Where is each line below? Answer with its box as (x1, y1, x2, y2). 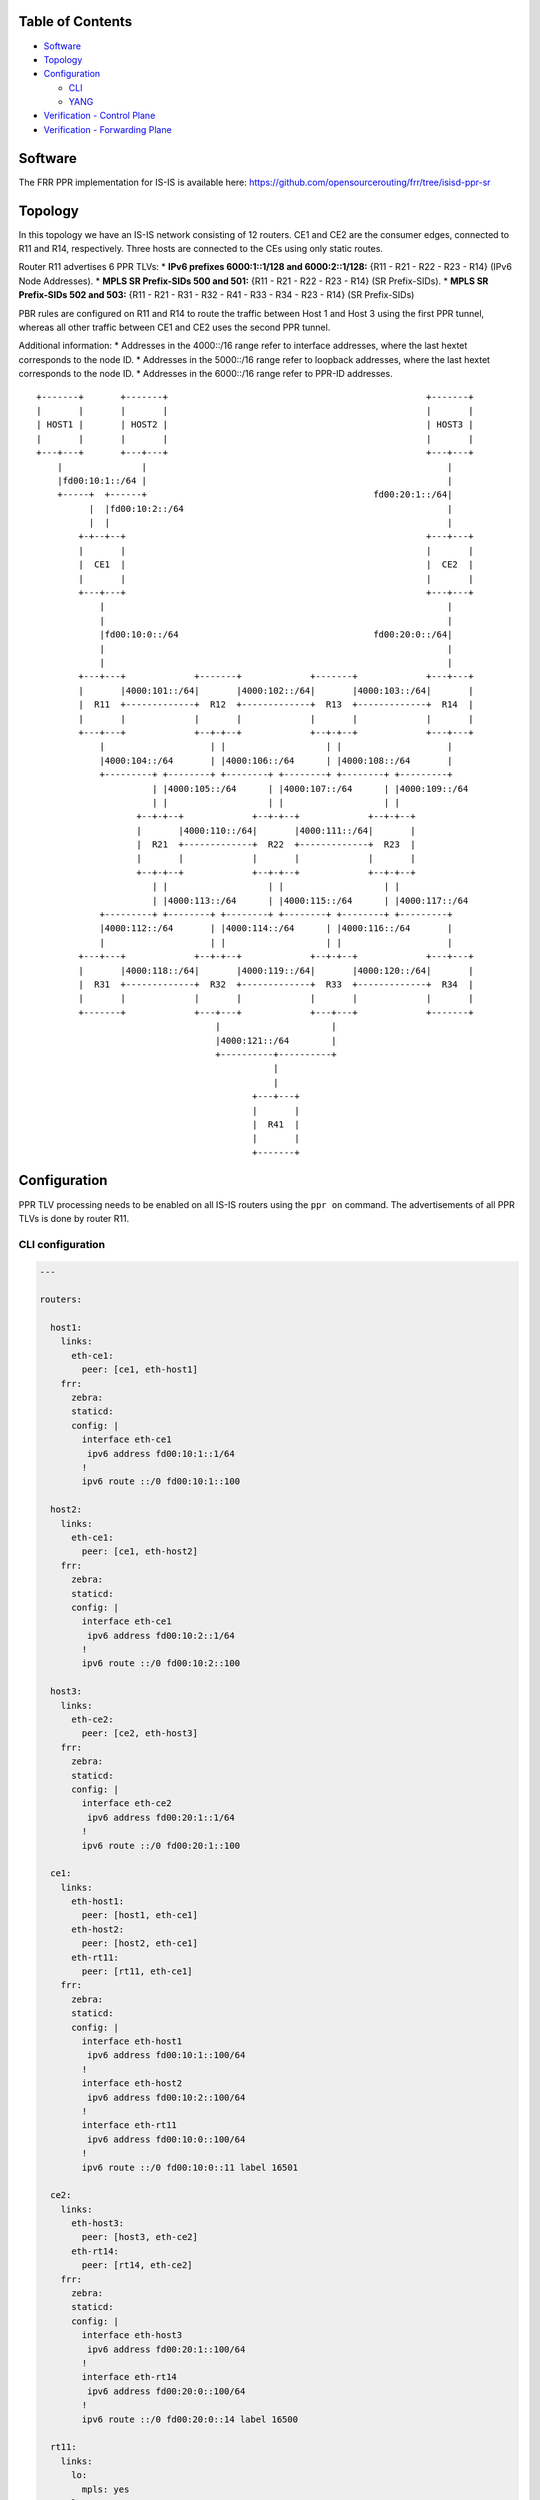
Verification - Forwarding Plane (43, 123, 172, 135)
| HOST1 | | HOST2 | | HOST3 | (36, 419, 474, 430)
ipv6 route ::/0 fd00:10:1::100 (81, 1476, 240, 1487)
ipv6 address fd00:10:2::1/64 (86, 1630, 235, 1641)
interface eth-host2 (81, 2078, 183, 2089)
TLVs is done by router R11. (18, 1212, 130, 1224)
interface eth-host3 (81, 2330, 183, 2341)
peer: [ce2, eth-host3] (81, 1728, 199, 1739)
